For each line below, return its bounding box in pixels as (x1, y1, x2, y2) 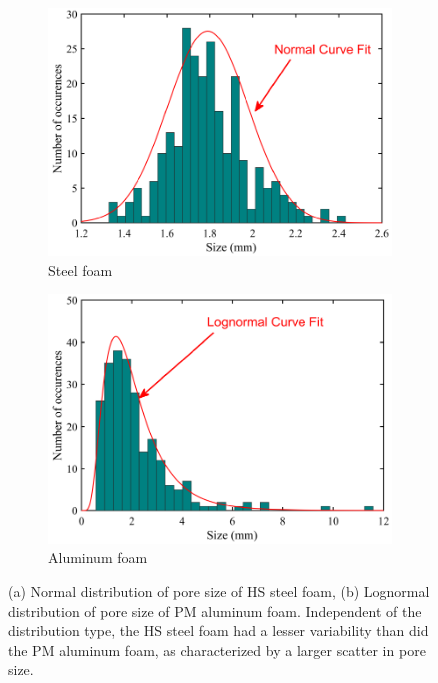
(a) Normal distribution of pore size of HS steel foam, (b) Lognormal (8, 580, 430, 601)
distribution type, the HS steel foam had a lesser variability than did (8, 620, 429, 641)
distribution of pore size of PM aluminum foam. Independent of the (8, 600, 422, 621)
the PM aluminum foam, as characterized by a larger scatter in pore (8, 639, 426, 660)
